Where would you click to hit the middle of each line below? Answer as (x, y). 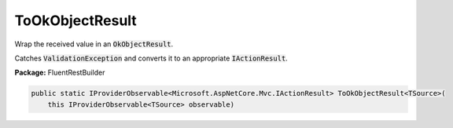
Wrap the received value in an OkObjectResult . (94, 44)
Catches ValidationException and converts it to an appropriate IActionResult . (151, 58)
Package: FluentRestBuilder (60, 73)
